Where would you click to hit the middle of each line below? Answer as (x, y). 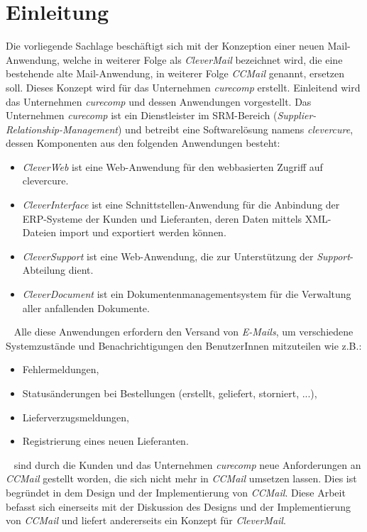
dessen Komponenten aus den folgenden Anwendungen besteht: (143, 143)
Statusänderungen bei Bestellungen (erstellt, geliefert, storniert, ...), (170, 393)
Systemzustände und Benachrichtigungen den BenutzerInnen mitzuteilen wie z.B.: (184, 345)
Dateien (39, 232)
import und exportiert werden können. (143, 232)
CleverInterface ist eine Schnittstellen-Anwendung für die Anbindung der (181, 205)
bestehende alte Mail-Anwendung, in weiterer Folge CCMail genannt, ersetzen (175, 73)
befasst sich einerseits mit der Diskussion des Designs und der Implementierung (178, 506)
